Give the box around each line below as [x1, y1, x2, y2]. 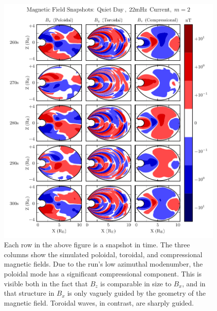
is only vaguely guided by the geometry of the [67, 288, 206, 298]
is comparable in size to [100, 278, 172, 288]
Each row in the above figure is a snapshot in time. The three [4, 239, 190, 250]
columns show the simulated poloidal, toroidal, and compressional [4, 249, 203, 259]
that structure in [4, 288, 55, 298]
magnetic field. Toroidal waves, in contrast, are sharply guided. [4, 297, 194, 308]
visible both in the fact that [4, 278, 88, 288]
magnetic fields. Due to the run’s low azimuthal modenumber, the [4, 259, 203, 269]
